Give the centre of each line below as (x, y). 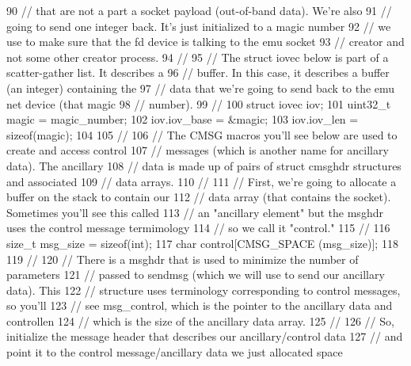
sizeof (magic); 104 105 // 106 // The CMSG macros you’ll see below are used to (202, 134)
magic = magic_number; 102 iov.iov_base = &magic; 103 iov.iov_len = (183, 119)
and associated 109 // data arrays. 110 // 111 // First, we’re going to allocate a (202, 181)
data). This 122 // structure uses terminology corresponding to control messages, (204, 290)
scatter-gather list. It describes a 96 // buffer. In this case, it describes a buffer (198, 72)
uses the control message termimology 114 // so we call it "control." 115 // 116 (198, 228)
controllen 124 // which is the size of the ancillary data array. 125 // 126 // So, (200, 320)
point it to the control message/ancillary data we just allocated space (175, 352)
